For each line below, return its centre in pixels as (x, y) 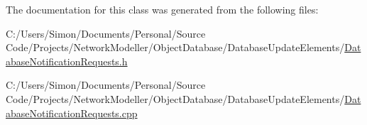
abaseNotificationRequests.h (67, 61)
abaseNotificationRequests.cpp (72, 113)
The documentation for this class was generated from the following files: (162, 9)
